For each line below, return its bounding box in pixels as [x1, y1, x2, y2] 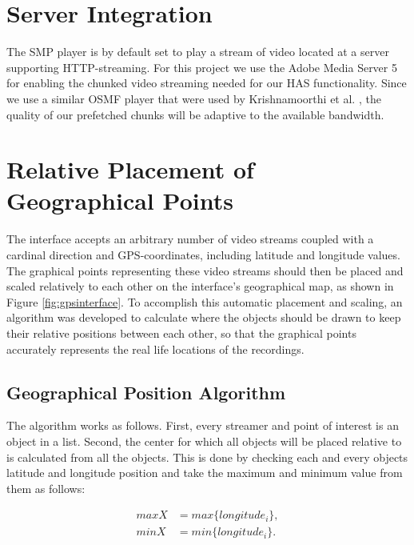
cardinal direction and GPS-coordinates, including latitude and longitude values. [6, 246, 400, 262]
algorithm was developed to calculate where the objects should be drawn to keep [6, 309, 401, 326]
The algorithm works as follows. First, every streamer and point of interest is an [6, 417, 399, 434]
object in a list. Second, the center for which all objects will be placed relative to [6, 432, 402, 449]
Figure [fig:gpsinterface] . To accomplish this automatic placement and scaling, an [6, 293, 403, 310]
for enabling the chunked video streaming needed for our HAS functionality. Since [6, 74, 407, 91]
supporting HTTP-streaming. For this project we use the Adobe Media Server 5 [6, 58, 397, 75]
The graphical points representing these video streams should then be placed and [6, 262, 404, 279]
